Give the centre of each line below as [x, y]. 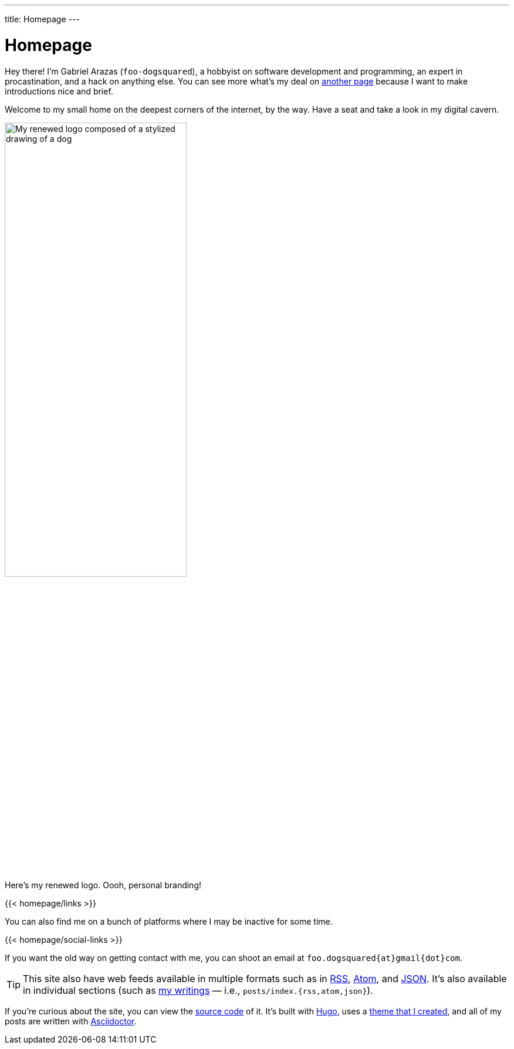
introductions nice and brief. [59, 91]
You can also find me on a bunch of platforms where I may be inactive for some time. [169, 921]
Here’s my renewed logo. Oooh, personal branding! [103, 885]
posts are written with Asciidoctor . [71, 1021]
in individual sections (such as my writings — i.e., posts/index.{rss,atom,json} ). [198, 990]
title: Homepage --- [42, 19]
